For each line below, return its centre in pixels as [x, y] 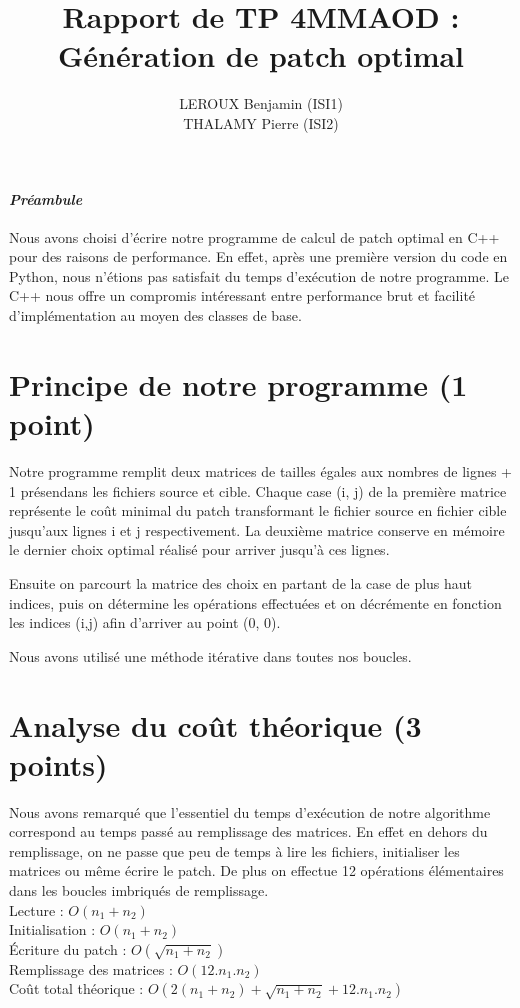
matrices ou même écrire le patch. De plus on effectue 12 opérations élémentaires [256, 870]
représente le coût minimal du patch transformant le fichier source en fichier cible [258, 510]
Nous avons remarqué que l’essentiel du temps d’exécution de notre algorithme [250, 811]
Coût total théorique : [76, 988]
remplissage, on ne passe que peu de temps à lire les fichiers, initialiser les [234, 850]
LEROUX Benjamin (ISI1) [261, 103]
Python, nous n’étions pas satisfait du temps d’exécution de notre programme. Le [259, 275]
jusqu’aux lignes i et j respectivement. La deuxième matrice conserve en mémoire [257, 529]
